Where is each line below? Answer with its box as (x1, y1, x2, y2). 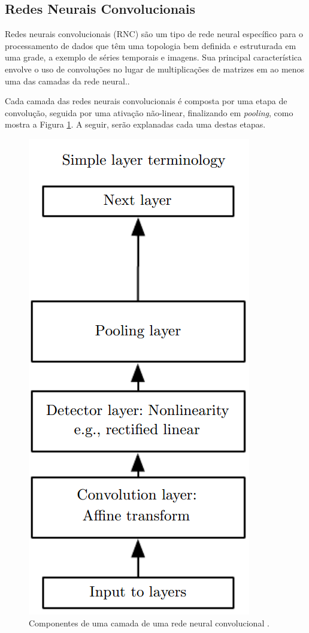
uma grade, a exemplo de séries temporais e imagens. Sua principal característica (5, 51, 302, 63)
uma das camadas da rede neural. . (5, 74, 130, 87)
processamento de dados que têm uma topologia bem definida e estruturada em (5, 39, 296, 52)
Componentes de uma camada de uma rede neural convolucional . (29, 616, 269, 629)
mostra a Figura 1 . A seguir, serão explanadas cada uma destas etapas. (5, 118, 266, 131)
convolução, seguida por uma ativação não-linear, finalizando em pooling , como (5, 106, 293, 119)
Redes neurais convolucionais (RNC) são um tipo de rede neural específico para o (5, 28, 303, 40)
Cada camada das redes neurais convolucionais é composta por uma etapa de (5, 95, 287, 107)
